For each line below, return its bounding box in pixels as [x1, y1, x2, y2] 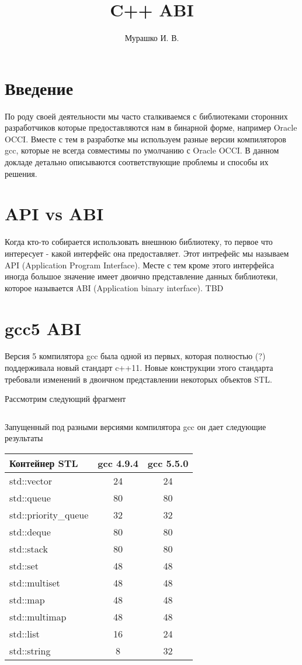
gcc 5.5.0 [147, 456, 189, 470]
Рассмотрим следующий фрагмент [5, 393, 126, 405]
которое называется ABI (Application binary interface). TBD [5, 281, 224, 294]
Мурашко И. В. [124, 32, 179, 44]
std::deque [9, 525, 51, 538]
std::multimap [9, 610, 67, 623]
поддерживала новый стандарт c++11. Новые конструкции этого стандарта [5, 362, 273, 374]
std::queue [9, 491, 51, 504]
